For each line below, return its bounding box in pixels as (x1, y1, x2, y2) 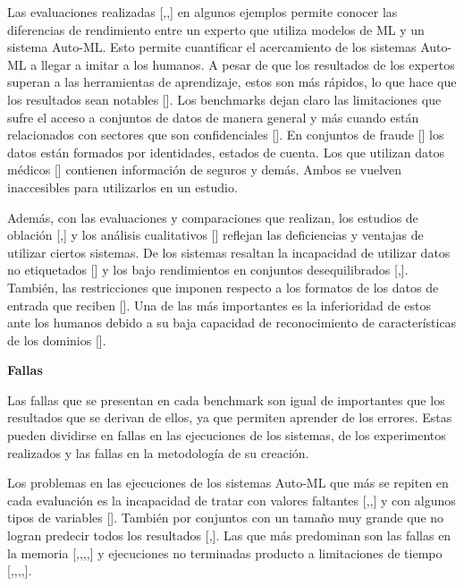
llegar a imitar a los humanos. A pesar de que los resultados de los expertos (40, 55, 455, 73)
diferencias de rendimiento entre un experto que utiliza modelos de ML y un (7, 20, 425, 38)
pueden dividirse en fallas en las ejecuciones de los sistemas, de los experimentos (7, 426, 446, 445)
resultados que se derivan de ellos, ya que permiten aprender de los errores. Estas (7, 408, 452, 427)
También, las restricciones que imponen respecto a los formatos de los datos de (7, 277, 439, 296)
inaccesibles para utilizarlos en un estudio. (7, 177, 238, 196)
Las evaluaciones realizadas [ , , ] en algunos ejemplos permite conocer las (7, 3, 398, 21)
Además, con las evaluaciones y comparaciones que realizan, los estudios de (7, 208, 418, 226)
